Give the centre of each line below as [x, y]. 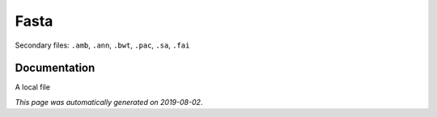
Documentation [55, 68]
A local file [32, 87]
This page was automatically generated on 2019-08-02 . [109, 102]
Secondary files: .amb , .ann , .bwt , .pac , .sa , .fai [102, 45]
